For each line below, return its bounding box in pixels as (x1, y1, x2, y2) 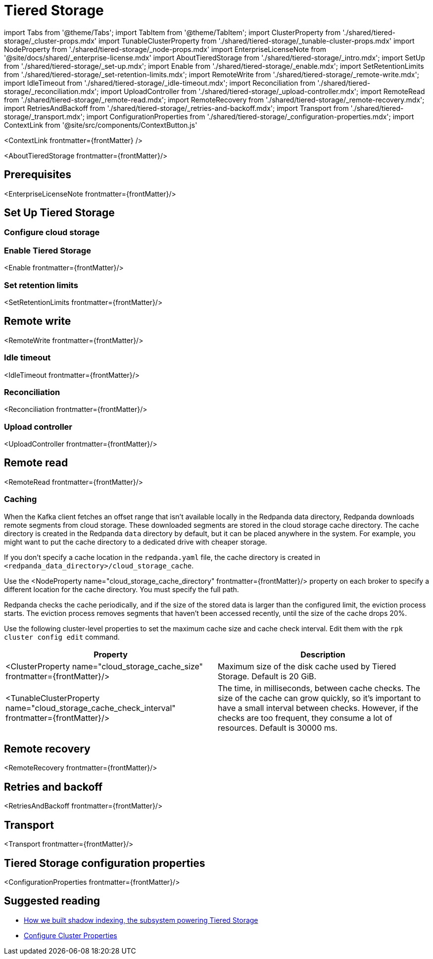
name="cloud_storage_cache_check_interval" (5, 703, 176, 713)
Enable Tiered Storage (4, 245, 91, 255)
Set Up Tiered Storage (4, 206, 115, 219)
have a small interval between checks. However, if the (218, 703, 419, 713)
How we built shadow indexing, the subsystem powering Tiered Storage (24, 915, 258, 924)
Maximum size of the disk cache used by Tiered (218, 661, 396, 671)
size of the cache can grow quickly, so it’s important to (218, 693, 421, 703)
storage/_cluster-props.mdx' (4, 36, 97, 45)
